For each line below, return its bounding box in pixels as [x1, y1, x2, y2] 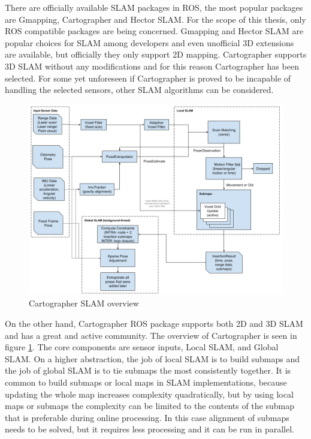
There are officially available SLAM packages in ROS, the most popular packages [5, 1, 303, 13]
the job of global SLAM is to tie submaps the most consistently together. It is [5, 364, 291, 377]
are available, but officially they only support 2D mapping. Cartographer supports [5, 48, 307, 61]
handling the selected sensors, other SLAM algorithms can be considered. [5, 83, 274, 96]
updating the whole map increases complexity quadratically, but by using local [5, 387, 294, 400]
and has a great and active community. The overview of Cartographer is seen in [5, 329, 297, 341]
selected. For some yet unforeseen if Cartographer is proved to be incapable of [5, 71, 291, 84]
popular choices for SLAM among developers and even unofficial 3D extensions [5, 36, 294, 49]
